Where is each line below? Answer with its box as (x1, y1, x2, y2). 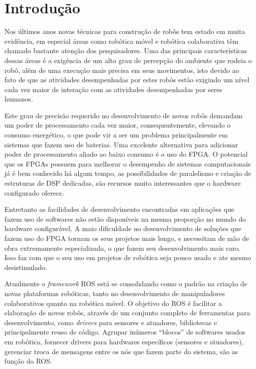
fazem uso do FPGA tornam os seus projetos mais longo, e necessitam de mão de (4, 233, 249, 243)
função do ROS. (4, 356, 52, 366)
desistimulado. (4, 262, 47, 272)
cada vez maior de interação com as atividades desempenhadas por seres (4, 84, 223, 94)
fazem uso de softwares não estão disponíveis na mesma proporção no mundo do (4, 213, 246, 224)
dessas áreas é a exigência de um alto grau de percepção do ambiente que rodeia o (4, 55, 252, 65)
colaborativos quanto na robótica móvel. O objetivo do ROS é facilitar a (4, 298, 222, 308)
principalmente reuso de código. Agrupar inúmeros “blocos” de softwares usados (4, 327, 246, 337)
